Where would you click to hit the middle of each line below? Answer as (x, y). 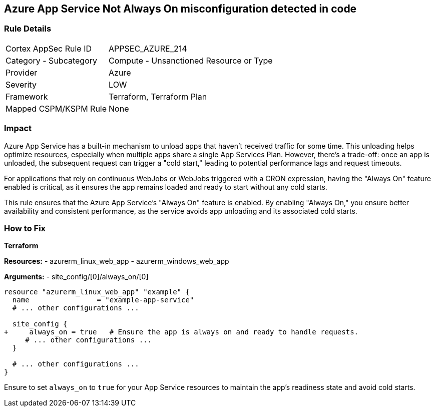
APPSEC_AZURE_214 (148, 48)
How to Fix (25, 228)
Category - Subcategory (51, 60)
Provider (22, 72)
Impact (18, 128)
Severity (21, 84)
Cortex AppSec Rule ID (49, 48)
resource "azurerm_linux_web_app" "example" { (97, 292)
